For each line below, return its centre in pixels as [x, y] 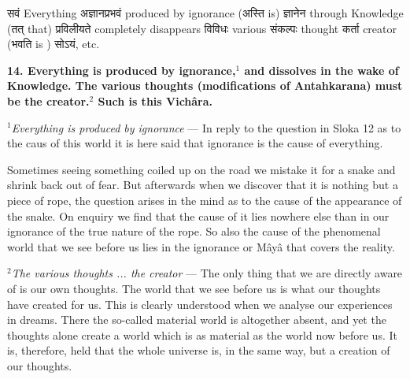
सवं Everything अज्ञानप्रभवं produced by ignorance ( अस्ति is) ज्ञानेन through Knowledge [205, 13]
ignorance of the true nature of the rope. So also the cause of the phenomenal [194, 231]
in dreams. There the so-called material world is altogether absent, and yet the [197, 320]
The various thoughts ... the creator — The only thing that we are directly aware [207, 273]
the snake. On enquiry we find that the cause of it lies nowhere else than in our [198, 216]
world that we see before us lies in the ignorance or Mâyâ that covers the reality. [201, 246]
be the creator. [48, 100]
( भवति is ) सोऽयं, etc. [54, 44]
